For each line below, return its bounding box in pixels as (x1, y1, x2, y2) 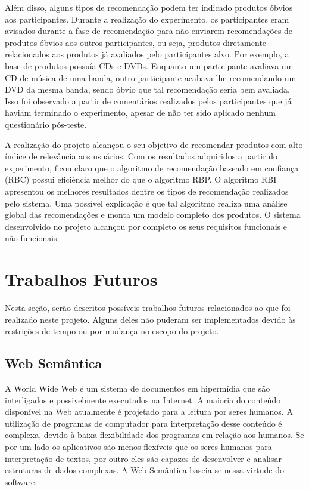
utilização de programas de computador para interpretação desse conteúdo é (5, 417, 282, 429)
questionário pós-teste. (5, 118, 87, 130)
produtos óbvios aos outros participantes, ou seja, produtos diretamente (5, 36, 267, 48)
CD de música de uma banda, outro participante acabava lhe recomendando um (5, 71, 296, 84)
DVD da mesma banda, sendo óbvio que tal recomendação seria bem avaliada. (5, 83, 290, 95)
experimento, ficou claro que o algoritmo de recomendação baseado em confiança (5, 161, 299, 174)
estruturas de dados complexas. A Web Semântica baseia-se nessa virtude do (5, 464, 284, 476)
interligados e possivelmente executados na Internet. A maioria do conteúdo (5, 393, 281, 406)
